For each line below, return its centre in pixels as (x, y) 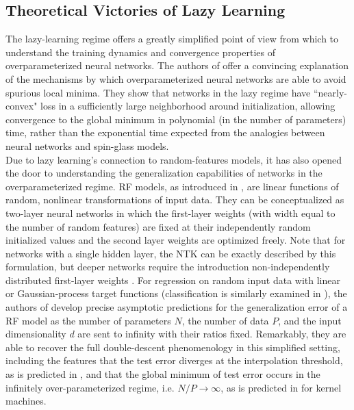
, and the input (310, 320)
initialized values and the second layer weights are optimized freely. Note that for (176, 240)
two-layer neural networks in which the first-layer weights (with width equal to (170, 213)
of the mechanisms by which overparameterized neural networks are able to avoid (176, 78)
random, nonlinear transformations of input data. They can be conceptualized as (175, 200)
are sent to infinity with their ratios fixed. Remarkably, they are (212, 334)
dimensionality (36, 334)
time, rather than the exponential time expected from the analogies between (165, 132)
